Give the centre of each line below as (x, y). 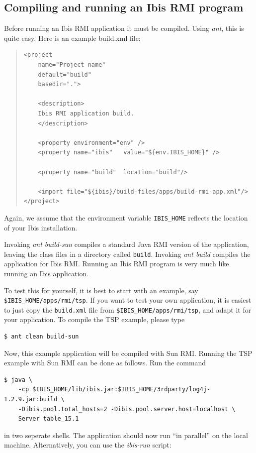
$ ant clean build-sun (42, 337)
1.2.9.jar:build (31, 399)
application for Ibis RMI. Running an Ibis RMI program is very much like (117, 264)
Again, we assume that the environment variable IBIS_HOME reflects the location (126, 217)
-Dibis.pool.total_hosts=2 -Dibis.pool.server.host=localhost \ (127, 409)
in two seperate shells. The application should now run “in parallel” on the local (126, 435)
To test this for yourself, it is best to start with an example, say (101, 290)
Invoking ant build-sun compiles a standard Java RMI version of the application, (127, 244)
